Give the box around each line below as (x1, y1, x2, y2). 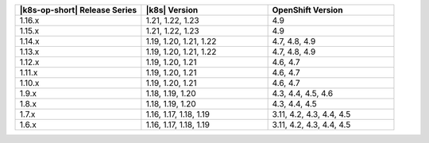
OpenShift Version (272, 5, 343, 15)
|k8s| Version (145, 5, 199, 15)
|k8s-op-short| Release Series (19, 5, 137, 15)
